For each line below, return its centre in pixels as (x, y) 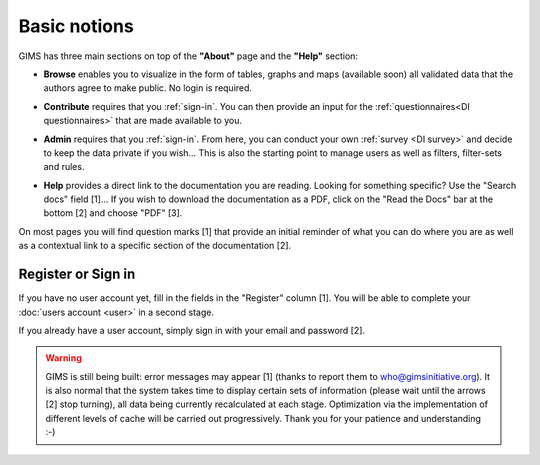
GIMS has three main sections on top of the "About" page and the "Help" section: (188, 56)
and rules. (64, 167)
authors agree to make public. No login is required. (148, 88)
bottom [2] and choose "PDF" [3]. (113, 213)
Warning (63, 358)
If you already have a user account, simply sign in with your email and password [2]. (191, 330)
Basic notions (76, 26)
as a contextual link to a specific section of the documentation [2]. (155, 246)
